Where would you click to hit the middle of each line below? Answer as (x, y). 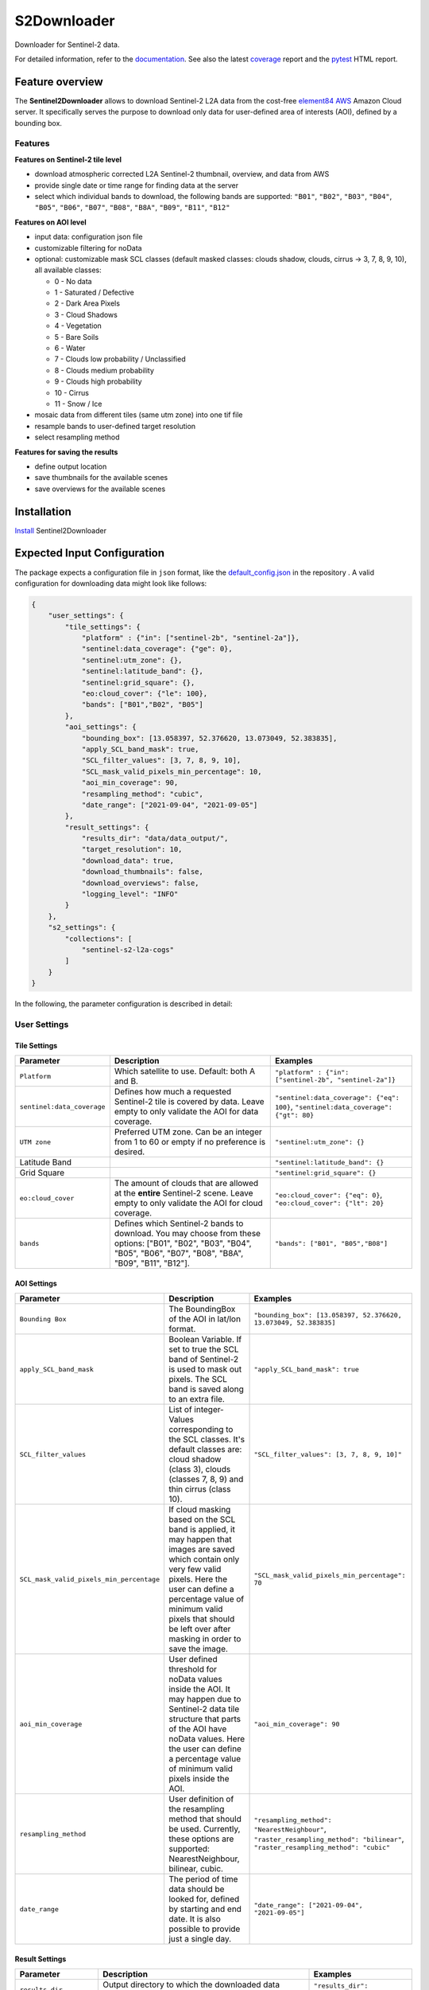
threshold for (193, 1669)
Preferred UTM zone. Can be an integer (188, 1132)
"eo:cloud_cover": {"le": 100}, (145, 694)
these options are (201, 1839)
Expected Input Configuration (90, 553)
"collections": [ (99, 938)
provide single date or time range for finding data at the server (137, 185)
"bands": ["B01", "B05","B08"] (331, 1243)
